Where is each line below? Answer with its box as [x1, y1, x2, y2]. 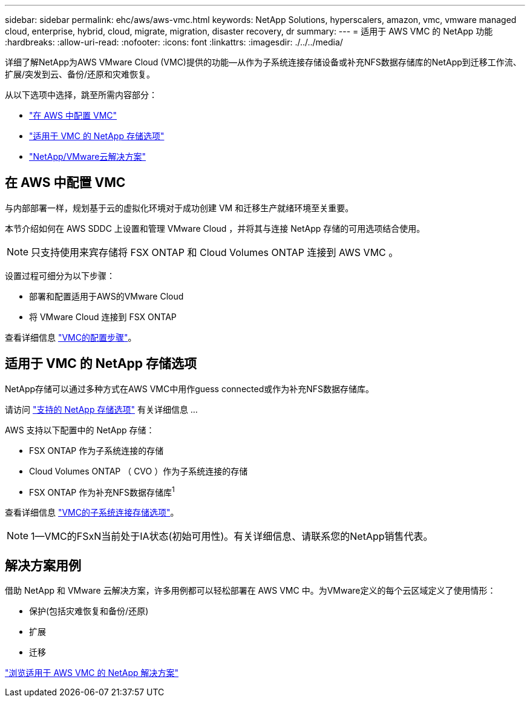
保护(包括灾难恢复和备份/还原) [29, 606, 149, 617]
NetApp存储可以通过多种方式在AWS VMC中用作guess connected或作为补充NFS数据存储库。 [5, 383, 375, 394]
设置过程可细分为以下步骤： [5, 270, 115, 281]
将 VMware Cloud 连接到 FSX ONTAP [29, 311, 177, 322]
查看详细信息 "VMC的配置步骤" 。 [5, 332, 137, 343]
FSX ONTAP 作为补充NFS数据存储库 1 [29, 485, 175, 497]
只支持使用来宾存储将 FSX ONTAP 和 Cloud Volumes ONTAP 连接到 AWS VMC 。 [31, 246, 399, 258]
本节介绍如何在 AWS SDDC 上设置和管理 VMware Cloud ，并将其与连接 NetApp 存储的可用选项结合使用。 [5, 223, 425, 234]
